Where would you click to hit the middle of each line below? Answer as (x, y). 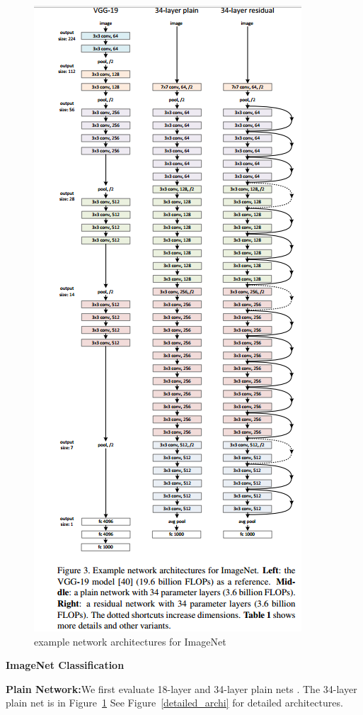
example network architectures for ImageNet (130, 641)
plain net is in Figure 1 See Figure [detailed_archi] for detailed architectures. (174, 703)
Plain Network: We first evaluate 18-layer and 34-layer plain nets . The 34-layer (181, 688)
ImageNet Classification (65, 665)
